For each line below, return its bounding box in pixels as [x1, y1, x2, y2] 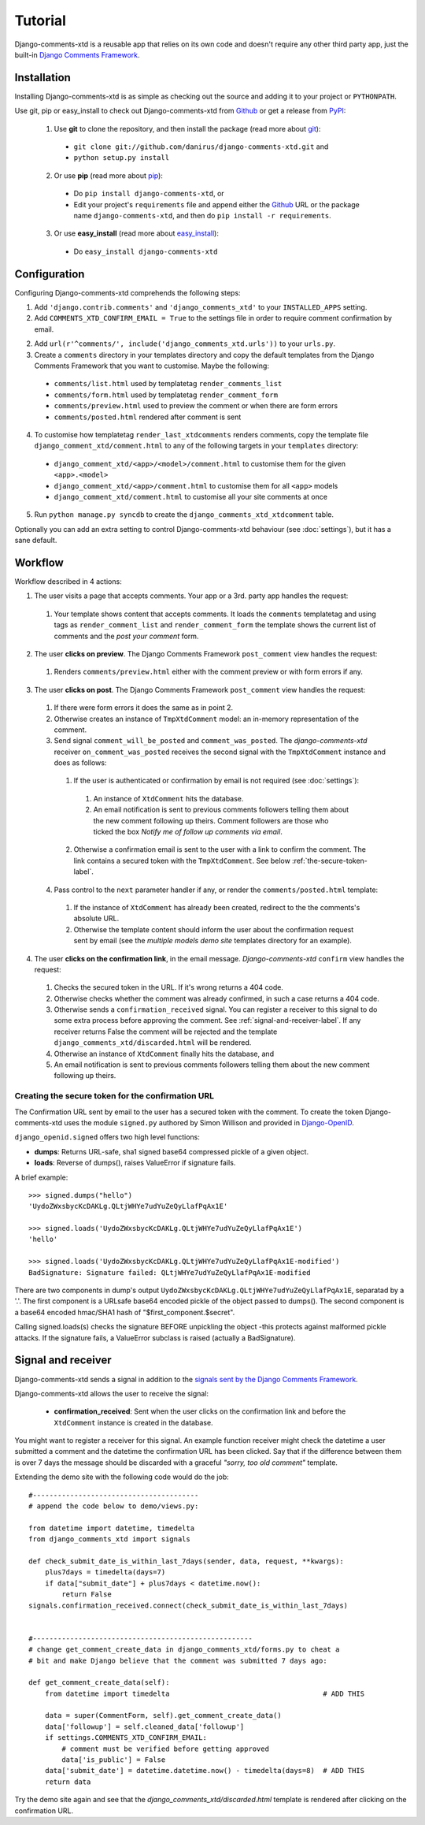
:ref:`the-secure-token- [291, 856, 368, 865]
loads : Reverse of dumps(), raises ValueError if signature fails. [34, 1158, 236, 1168]
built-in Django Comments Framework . [14, 50, 141, 59]
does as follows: [54, 758, 107, 768]
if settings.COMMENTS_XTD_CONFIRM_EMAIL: [44, 1734, 208, 1742]
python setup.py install [73, 154, 169, 162]
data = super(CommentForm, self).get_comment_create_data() [44, 1711, 283, 1720]
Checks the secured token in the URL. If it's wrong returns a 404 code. [54, 983, 283, 992]
